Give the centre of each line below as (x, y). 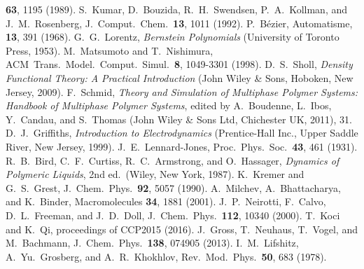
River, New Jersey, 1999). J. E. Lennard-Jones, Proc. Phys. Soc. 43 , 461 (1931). (182, 146)
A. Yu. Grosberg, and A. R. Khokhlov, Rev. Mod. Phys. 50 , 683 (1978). (166, 256)
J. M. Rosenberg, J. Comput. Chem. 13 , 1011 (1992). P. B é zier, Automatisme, (179, 23)
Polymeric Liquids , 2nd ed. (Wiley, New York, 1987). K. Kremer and (155, 174)
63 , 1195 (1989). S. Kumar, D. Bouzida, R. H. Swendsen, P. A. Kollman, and (177, 9)
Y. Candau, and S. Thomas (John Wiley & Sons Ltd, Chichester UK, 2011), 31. (179, 119)
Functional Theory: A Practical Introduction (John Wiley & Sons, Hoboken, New (180, 77)
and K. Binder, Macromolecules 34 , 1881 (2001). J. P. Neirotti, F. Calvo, (166, 201)
